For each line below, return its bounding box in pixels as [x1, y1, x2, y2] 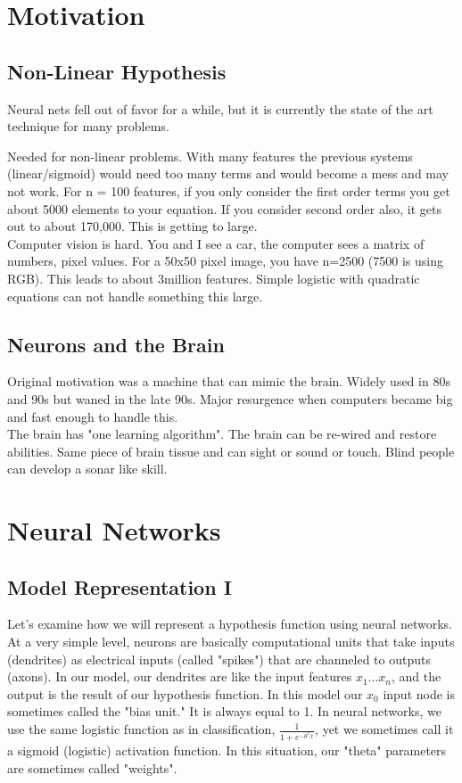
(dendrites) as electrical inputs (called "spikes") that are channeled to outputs [7, 649, 431, 668]
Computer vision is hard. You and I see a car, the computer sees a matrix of [7, 234, 425, 252]
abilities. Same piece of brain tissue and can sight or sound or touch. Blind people [7, 441, 455, 460]
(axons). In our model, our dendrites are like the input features [7, 667, 352, 686]
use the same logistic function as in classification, [7, 720, 276, 738]
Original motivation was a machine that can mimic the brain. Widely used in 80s [7, 372, 450, 391]
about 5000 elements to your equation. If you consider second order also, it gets [7, 199, 442, 218]
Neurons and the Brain [7, 330, 225, 358]
